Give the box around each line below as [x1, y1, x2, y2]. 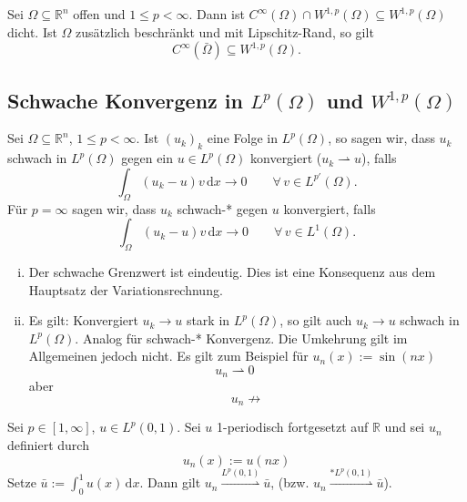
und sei [384, 417, 425, 436]
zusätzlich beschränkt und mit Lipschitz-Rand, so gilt [76, 22, 374, 41]
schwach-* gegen [177, 199, 269, 218]
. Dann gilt [139, 473, 201, 492]
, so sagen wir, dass [328, 128, 435, 148]
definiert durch [7, 435, 89, 455]
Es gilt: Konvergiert [28, 311, 138, 330]
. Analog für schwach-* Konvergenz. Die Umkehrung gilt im [75, 328, 408, 347]
